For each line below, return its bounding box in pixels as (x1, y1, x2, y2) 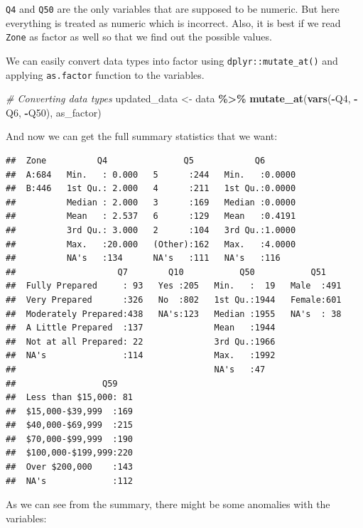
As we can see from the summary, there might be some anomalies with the (6, 497, 330, 512)
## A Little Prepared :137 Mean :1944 (6, 323, 276, 333)
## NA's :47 (6, 364, 266, 375)
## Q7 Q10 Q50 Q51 (6, 266, 327, 277)
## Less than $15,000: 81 (6, 392, 133, 403)
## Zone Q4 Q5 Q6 (6, 156, 266, 166)
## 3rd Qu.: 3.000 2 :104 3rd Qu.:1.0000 (6, 225, 296, 235)
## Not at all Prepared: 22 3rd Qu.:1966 (6, 336, 276, 347)
